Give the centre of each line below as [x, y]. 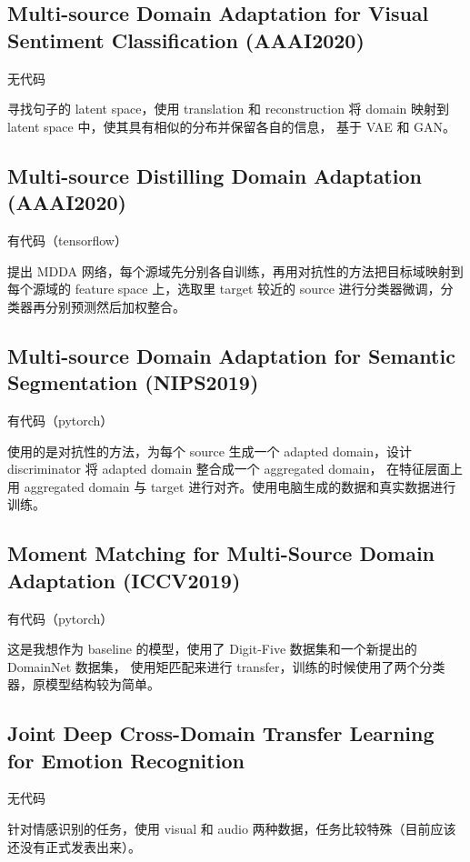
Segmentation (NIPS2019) [133, 382]
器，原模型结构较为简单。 [84, 684]
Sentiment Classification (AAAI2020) [186, 40]
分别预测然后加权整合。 [115, 306]
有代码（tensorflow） [67, 240]
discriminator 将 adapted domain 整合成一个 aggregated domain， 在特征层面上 [235, 469]
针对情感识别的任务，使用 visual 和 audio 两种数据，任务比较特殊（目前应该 [232, 829]
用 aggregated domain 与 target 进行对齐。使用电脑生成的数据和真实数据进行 [232, 486]
